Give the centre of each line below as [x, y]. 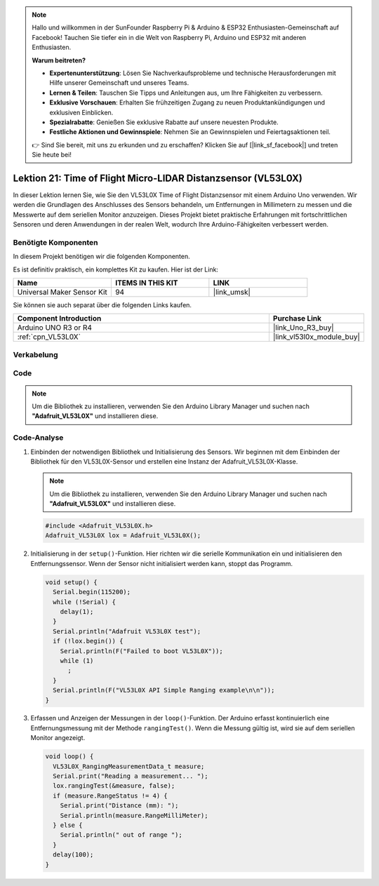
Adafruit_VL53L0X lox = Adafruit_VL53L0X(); [123, 536]
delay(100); [73, 855]
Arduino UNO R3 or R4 [55, 328]
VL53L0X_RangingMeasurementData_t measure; [129, 766]
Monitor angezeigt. [58, 738]
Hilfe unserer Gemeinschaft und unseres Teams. [119, 83]
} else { [68, 825]
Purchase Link [297, 318]
